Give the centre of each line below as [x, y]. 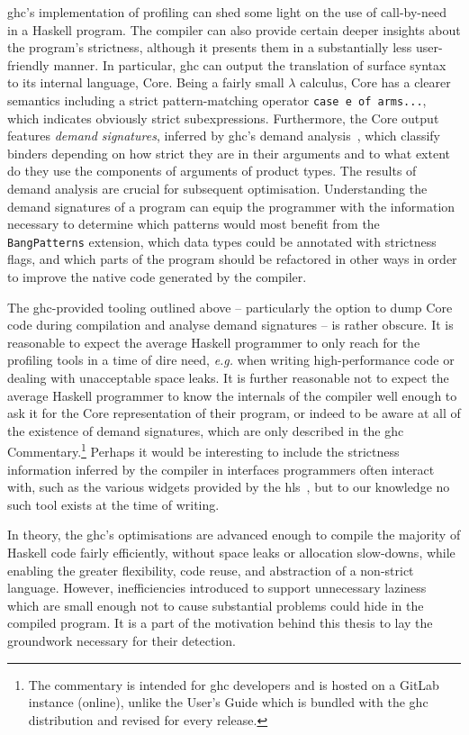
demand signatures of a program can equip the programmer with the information [231, 206]
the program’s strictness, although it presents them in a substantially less [210, 47]
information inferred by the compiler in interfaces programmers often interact [221, 469]
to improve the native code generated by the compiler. [157, 277]
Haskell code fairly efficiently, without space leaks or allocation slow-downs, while [231, 552]
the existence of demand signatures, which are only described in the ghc [206, 430]
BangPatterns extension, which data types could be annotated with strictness [222, 241]
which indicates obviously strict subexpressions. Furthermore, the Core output [223, 118]
